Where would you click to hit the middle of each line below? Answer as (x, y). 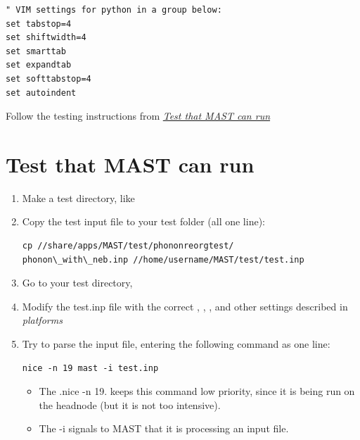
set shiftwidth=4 (46, 38)
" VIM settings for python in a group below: (114, 10)
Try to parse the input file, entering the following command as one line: (176, 344)
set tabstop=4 (39, 24)
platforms (42, 320)
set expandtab (39, 65)
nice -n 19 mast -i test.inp (90, 368)
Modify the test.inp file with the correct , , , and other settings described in (185, 306)
